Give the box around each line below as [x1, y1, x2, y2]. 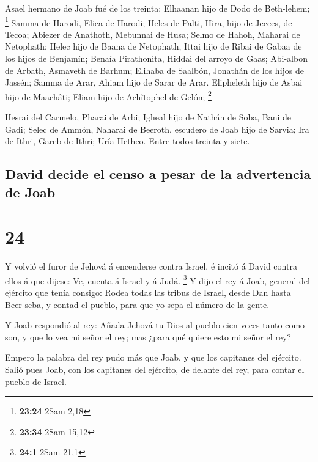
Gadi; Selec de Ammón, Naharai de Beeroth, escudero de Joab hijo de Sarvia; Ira [5, 122, 309, 135]
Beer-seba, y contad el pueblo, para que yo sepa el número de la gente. [5, 298, 270, 310]
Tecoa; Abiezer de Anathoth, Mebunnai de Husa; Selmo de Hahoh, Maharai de [5, 28, 300, 40]
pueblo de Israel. [5, 375, 67, 387]
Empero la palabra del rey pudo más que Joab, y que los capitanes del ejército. [5, 351, 301, 364]
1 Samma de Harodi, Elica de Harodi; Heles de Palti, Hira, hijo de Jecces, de [5, 14, 292, 29]
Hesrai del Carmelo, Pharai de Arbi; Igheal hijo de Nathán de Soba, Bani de [5, 111, 292, 123]
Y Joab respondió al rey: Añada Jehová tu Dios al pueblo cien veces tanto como [5, 318, 305, 331]
